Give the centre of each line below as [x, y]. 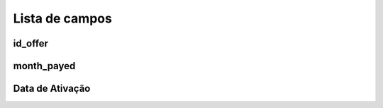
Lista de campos [63, 18]
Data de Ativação [52, 89]
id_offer [31, 43]
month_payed [44, 66]
